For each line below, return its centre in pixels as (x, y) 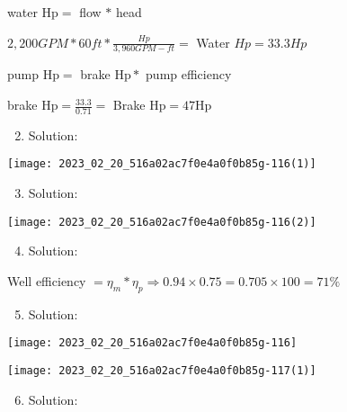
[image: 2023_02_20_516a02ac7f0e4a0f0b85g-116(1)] (162, 164)
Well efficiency (47, 280)
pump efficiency (189, 74)
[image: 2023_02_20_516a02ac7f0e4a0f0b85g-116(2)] (162, 222)
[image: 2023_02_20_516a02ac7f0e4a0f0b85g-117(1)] (162, 370)
